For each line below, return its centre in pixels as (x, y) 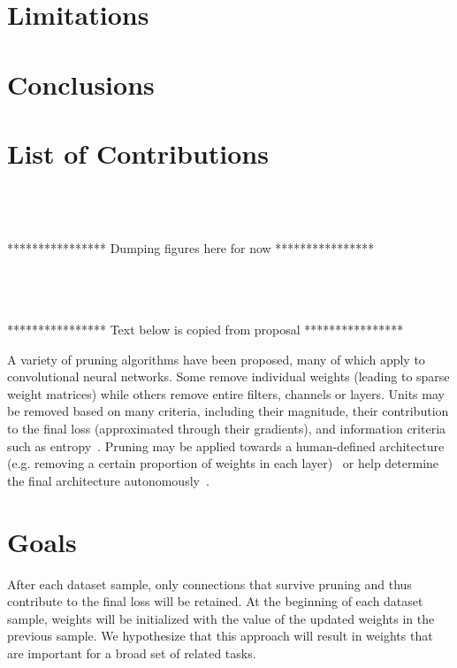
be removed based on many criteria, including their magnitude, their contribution (228, 411)
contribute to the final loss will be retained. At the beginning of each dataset (215, 601)
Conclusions (81, 84)
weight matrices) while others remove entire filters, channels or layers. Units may (226, 393)
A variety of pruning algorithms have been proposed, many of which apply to (216, 359)
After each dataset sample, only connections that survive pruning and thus (209, 584)
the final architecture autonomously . (108, 480)
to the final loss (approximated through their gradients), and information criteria (227, 428)
